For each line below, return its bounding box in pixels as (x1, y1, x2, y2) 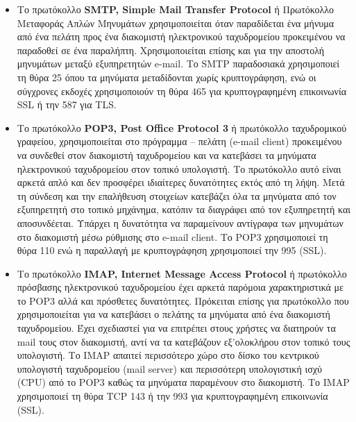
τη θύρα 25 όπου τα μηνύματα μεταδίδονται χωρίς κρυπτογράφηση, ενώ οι (17, 69, 316, 84)
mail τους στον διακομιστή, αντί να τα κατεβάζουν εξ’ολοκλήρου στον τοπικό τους (17, 334, 350, 348)
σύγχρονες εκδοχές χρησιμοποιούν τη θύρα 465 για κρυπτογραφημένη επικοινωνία (17, 83, 347, 98)
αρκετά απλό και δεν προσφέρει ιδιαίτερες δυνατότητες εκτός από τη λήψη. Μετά (17, 175, 345, 189)
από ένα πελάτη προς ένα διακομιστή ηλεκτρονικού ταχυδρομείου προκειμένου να (17, 29, 346, 44)
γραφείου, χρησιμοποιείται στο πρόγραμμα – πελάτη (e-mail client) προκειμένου (17, 134, 342, 149)
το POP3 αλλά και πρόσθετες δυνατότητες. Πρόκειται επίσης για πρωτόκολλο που (17, 293, 349, 307)
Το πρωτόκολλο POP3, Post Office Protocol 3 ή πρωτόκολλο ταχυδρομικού (17, 120, 347, 135)
